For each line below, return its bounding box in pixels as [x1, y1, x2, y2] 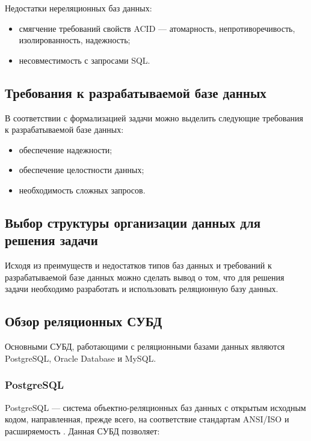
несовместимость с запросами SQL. [19, 53, 150, 66]
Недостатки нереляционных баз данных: [5, 2, 152, 14]
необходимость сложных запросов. [19, 183, 146, 196]
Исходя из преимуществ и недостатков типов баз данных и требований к [5, 259, 272, 272]
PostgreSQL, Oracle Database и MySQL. [5, 351, 156, 364]
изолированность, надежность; [19, 34, 131, 46]
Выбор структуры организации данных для [5, 213, 261, 231]
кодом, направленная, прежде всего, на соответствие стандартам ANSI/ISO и [5, 413, 289, 425]
